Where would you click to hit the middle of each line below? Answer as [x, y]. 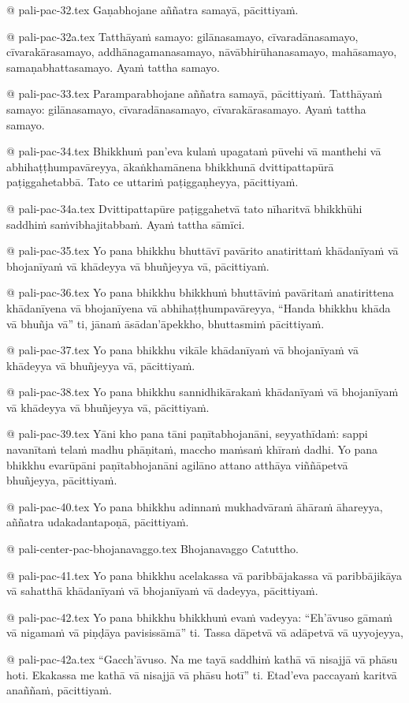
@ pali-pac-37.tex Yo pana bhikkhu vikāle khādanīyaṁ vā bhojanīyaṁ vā [182, 350]
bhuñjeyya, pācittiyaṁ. [62, 480]
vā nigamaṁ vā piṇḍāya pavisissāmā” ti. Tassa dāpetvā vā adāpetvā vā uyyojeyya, [205, 632]
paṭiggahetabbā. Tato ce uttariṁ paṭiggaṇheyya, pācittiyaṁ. [152, 182]
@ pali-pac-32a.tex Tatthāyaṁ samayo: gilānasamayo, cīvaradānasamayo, [182, 36]
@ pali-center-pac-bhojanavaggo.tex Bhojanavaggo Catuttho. [152, 549]
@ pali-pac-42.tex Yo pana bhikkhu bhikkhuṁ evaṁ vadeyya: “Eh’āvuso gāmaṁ [199, 617]
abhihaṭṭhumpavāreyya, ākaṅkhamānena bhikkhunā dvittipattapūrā [170, 166]
